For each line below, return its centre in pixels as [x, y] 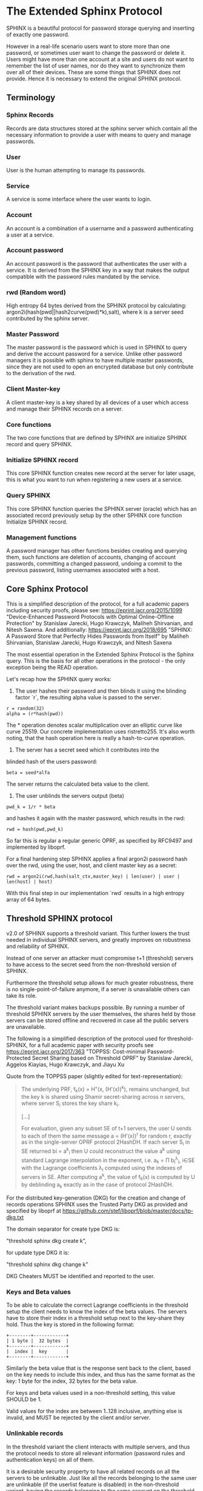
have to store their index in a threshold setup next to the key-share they [95, 1318]
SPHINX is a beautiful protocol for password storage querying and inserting [101, 28]
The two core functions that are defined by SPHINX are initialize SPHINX [97, 438]
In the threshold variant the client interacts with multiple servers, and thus [98, 1447]
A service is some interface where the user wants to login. [79, 199]
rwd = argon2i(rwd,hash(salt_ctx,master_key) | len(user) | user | [93, 876]
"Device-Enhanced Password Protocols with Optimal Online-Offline [90, 617]
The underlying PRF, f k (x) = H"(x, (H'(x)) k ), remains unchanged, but [105, 1089]
